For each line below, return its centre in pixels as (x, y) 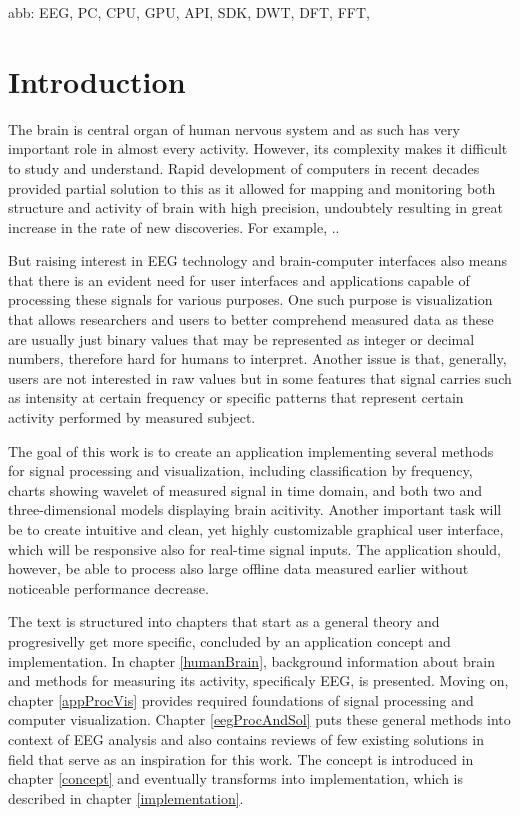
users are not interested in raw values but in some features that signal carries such (260, 377)
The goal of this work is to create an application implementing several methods (251, 450)
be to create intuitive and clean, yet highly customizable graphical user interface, (256, 529)
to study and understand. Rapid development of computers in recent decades (244, 167)
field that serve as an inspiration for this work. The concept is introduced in (241, 758)
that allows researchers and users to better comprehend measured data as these (251, 319)
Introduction (97, 80)
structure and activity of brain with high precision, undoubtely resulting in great (255, 207)
